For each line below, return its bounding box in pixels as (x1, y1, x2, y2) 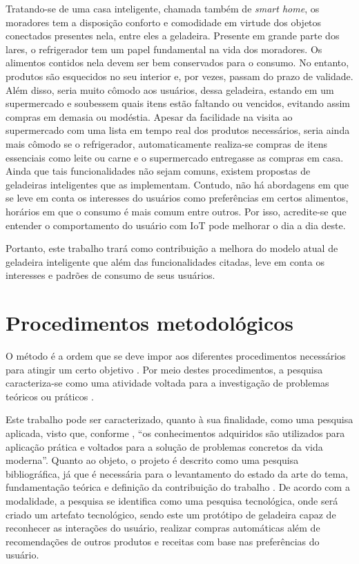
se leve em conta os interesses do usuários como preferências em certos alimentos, (6, 191, 349, 205)
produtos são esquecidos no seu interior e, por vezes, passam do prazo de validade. (6, 68, 353, 83)
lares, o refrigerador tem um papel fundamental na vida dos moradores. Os (6, 41, 322, 56)
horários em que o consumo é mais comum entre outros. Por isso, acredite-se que (6, 204, 347, 218)
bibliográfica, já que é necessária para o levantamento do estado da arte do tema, (6, 466, 349, 480)
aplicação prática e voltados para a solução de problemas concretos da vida (6, 439, 323, 454)
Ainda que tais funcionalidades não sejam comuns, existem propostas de (6, 164, 311, 178)
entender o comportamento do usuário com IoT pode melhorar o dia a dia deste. (6, 217, 346, 232)
